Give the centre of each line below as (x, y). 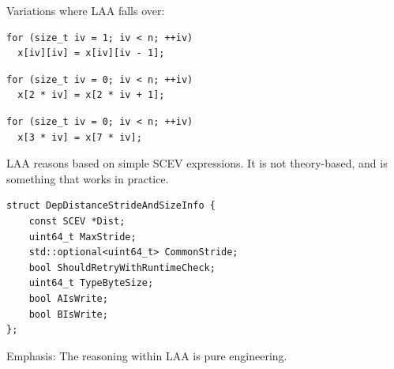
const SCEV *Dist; (77, 221)
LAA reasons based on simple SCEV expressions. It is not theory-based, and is (197, 163)
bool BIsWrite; (68, 314)
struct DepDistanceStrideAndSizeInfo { (111, 206)
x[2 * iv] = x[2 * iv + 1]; (91, 95)
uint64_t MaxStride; (83, 237)
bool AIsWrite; (68, 298)
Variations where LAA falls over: (86, 10)
